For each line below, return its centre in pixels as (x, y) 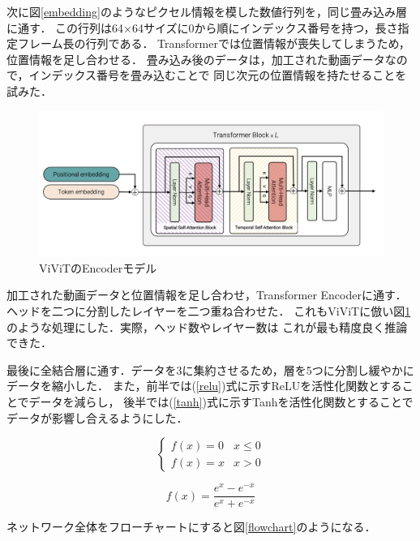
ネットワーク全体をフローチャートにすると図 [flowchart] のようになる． (191, 527)
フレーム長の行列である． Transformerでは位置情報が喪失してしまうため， (214, 43)
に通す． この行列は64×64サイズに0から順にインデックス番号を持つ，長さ (202, 27)
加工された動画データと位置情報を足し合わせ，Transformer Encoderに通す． (207, 295)
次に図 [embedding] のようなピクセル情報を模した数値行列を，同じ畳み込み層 (207, 11)
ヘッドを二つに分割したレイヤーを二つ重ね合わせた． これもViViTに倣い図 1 (209, 311)
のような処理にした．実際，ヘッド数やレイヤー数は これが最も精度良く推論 (207, 326)
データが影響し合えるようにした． (97, 417)
